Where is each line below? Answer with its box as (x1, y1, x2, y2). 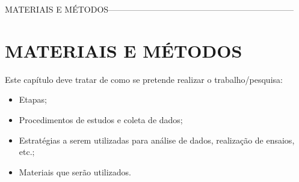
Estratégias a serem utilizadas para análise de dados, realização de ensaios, (19, 133, 295, 146)
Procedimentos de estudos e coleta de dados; (19, 113, 183, 126)
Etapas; (19, 93, 47, 106)
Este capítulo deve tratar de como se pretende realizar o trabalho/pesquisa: (5, 73, 283, 85)
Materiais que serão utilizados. (19, 165, 131, 178)
